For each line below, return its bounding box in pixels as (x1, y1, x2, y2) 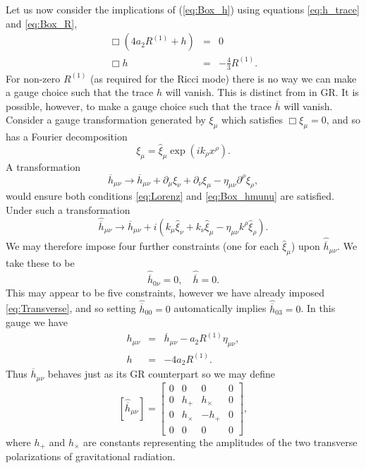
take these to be (6, 256, 75, 270)
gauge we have (6, 315, 68, 330)
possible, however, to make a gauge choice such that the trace (6, 98, 272, 113)
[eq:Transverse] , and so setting (6, 301, 136, 316)
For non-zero (6, 71, 61, 85)
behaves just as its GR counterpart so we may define (47, 366, 276, 381)
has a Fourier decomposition (6, 129, 128, 144)
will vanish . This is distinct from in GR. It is (165, 85, 359, 100)
